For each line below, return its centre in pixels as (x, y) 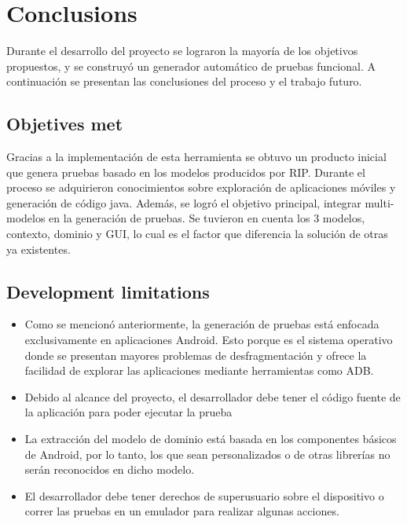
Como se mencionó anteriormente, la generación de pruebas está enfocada (202, 324)
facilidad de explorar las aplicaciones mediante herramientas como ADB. (199, 370)
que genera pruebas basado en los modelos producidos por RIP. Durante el (186, 172)
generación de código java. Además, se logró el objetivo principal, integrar (184, 202)
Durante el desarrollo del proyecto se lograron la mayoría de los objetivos (182, 51)
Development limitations (108, 291)
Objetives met (65, 124)
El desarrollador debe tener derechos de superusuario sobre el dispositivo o (204, 495)
